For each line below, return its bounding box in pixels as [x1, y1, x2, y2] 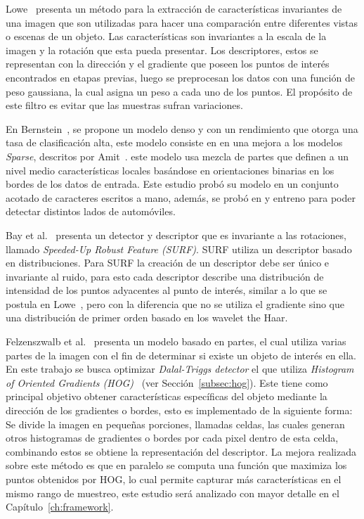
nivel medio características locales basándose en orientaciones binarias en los [6, 162, 334, 177]
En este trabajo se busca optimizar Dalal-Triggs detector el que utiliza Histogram [6, 361, 354, 376]
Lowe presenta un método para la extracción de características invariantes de [6, 1, 342, 15]
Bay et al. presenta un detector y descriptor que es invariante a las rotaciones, [6, 227, 346, 242]
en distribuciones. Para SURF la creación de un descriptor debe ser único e [6, 255, 330, 270]
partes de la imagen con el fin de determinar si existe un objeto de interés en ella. [6, 347, 356, 362]
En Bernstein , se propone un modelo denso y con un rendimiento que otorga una [6, 121, 358, 136]
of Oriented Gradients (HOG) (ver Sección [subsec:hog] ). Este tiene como [6, 375, 328, 390]
